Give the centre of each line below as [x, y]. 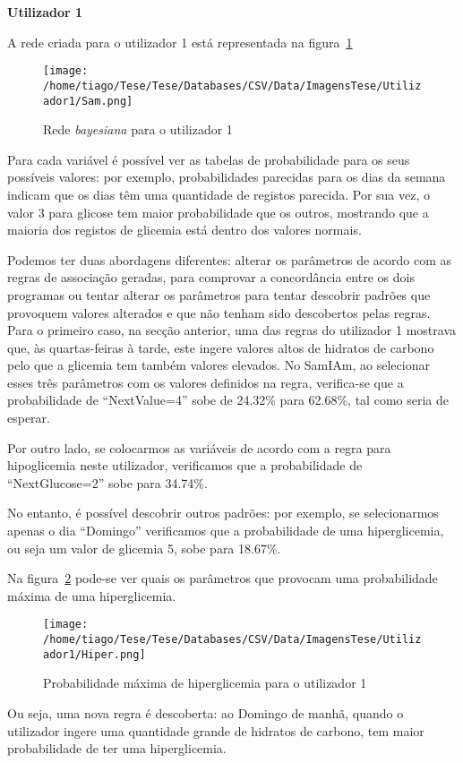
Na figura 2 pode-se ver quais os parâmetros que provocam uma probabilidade [223, 578]
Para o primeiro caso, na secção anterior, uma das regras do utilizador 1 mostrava [232, 330]
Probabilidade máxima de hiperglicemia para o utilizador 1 [205, 683]
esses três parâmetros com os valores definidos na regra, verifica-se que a [206, 382]
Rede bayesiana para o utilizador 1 [138, 129]
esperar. [29, 418]
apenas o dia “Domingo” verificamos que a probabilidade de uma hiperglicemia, [226, 531]
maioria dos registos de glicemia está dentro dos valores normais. [184, 230]
